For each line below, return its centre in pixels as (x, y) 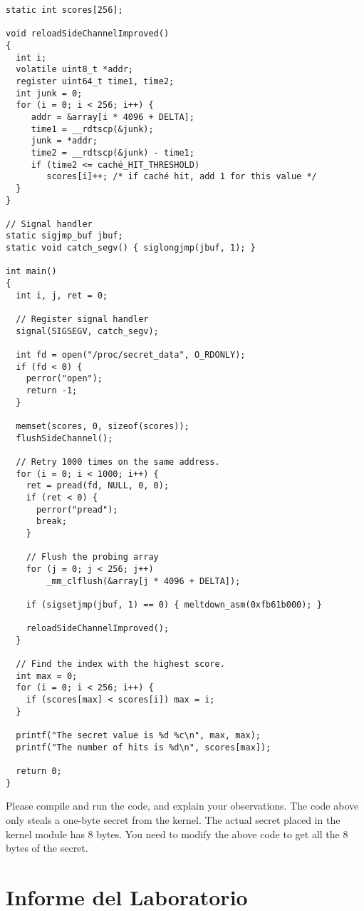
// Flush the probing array (92, 557)
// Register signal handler (82, 319)
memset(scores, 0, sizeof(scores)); (103, 426)
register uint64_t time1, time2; (95, 81)
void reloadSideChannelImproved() (88, 34)
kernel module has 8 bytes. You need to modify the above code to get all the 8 (177, 834)
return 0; (39, 771)
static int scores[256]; (64, 10)
